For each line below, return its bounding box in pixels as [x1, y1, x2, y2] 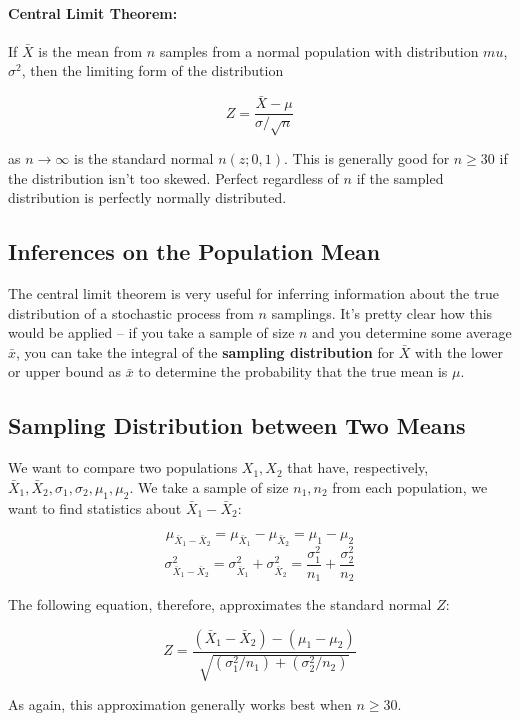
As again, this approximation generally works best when [8, 694, 352, 715]
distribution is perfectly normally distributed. [8, 187, 287, 208]
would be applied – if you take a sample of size [8, 322, 295, 343]
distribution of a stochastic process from [8, 302, 254, 323]
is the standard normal [73, 148, 214, 169]
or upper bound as [8, 361, 121, 382]
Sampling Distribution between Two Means [8, 410, 466, 441]
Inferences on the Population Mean [8, 236, 381, 267]
